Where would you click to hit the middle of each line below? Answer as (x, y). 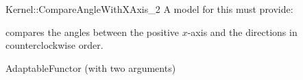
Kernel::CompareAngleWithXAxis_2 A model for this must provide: (149, 9)
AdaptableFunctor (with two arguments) (91, 67)
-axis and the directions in (242, 32)
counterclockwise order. (54, 45)
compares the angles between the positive (93, 32)
